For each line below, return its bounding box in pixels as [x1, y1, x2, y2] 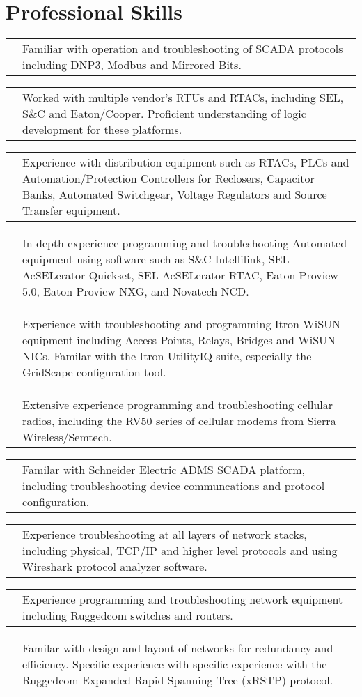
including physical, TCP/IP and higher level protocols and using [22, 542, 338, 559]
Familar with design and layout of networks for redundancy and [22, 640, 333, 657]
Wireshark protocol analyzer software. [22, 558, 207, 575]
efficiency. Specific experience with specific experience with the [22, 656, 327, 673]
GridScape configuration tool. [22, 364, 166, 381]
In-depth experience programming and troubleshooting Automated [22, 235, 347, 252]
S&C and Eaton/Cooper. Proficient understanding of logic [22, 105, 306, 122]
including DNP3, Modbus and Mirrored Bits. [22, 56, 242, 73]
